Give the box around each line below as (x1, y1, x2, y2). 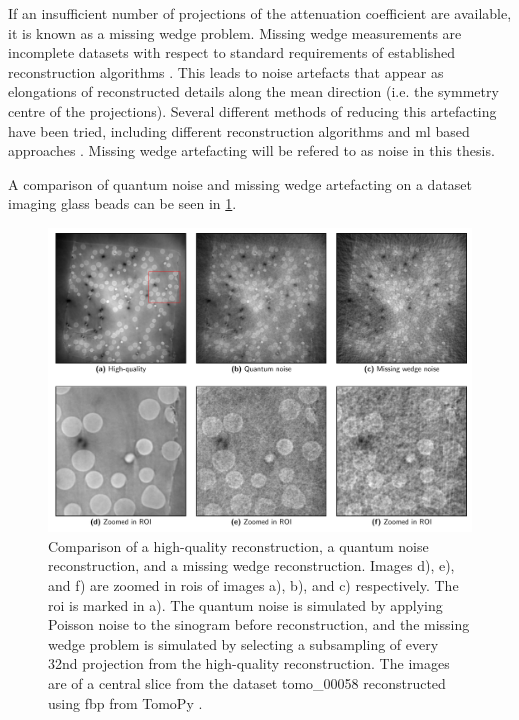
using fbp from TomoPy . (48, 692, 203, 713)
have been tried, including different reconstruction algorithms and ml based (8, 120, 470, 141)
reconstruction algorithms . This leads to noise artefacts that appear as (8, 61, 444, 82)
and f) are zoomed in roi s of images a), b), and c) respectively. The (48, 575, 459, 596)
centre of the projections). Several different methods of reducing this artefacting (8, 100, 497, 121)
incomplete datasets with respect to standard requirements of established (8, 42, 456, 63)
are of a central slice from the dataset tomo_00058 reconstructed (48, 673, 446, 694)
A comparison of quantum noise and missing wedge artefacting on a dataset (8, 173, 473, 194)
